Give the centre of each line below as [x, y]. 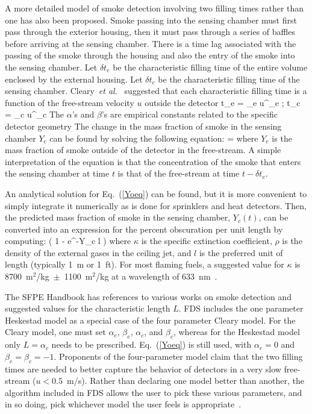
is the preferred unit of [241, 252]
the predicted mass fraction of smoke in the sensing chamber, [118, 217]
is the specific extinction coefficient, [207, 241]
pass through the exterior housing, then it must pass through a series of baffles [150, 32]
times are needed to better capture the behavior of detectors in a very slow [143, 369]
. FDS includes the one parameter [241, 308]
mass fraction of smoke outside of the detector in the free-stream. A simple [143, 150]
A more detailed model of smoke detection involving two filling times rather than [154, 8]
